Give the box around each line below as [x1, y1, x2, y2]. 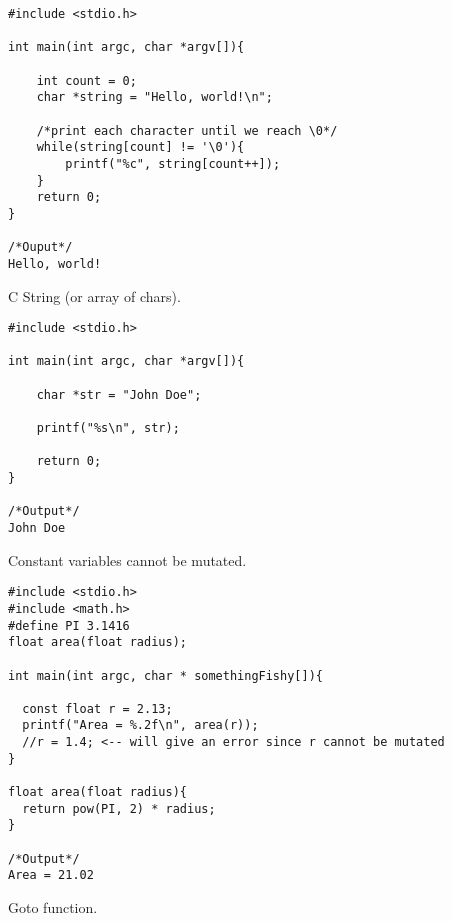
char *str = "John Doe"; [36, 387, 202, 402]
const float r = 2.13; [22, 701, 173, 716]
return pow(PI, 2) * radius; [22, 801, 216, 816]
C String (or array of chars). [8, 285, 181, 306]
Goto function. [8, 897, 98, 918]
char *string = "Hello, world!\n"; [36, 90, 273, 105]
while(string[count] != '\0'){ [36, 140, 245, 155]
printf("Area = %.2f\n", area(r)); [22, 718, 259, 733]
